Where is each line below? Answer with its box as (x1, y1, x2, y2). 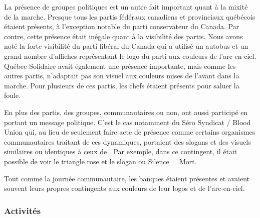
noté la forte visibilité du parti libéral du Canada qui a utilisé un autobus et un (4, 41, 248, 51)
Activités (4, 204, 41, 216)
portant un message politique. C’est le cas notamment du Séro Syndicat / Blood (4, 117, 251, 127)
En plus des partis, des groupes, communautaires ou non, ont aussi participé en (4, 106, 248, 117)
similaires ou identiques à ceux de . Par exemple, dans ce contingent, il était (4, 146, 237, 157)
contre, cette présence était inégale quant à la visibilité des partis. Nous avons (4, 31, 243, 41)
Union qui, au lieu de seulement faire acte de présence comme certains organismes (4, 127, 255, 137)
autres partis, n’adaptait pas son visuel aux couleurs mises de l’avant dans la (4, 70, 239, 81)
